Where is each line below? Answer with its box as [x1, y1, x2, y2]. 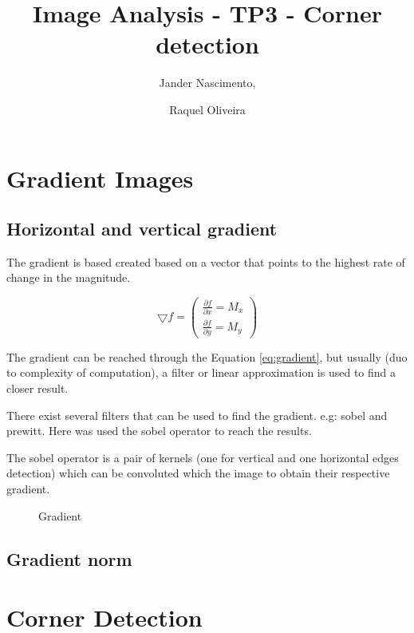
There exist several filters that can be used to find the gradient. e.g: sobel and [6, 406, 388, 423]
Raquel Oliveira [169, 101, 246, 117]
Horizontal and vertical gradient [6, 216, 278, 241]
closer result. [6, 380, 69, 397]
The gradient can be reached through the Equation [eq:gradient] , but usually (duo [6, 348, 408, 365]
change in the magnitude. [6, 269, 131, 286]
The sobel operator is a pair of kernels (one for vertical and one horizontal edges [6, 449, 399, 465]
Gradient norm [6, 546, 132, 571]
